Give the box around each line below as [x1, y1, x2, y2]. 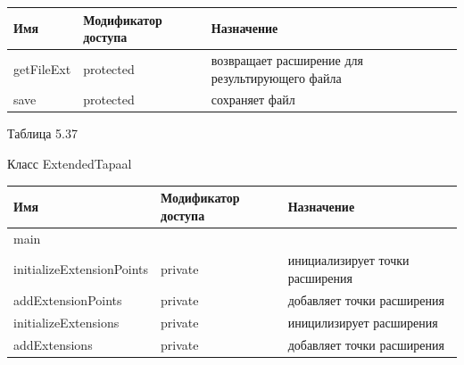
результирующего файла [211, 68, 342, 87]
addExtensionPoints [13, 290, 122, 309]
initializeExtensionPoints [13, 260, 149, 278]
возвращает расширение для [211, 50, 364, 69]
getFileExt [13, 59, 71, 78]
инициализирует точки [287, 251, 410, 270]
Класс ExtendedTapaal [7, 154, 132, 173]
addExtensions [13, 335, 93, 353]
